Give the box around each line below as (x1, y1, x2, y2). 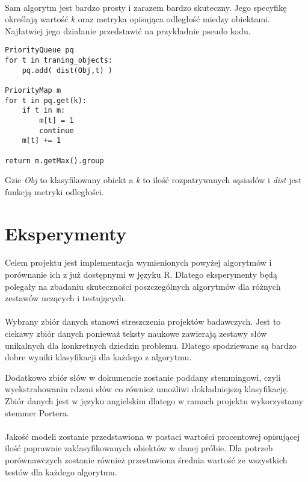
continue (39, 126, 74, 135)
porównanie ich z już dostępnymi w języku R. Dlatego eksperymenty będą (5, 268, 277, 280)
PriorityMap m (5, 86, 61, 95)
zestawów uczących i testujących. (5, 292, 126, 304)
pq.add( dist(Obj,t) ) (22, 66, 112, 75)
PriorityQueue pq (5, 46, 74, 55)
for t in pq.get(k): (5, 96, 87, 105)
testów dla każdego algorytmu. (5, 465, 117, 478)
